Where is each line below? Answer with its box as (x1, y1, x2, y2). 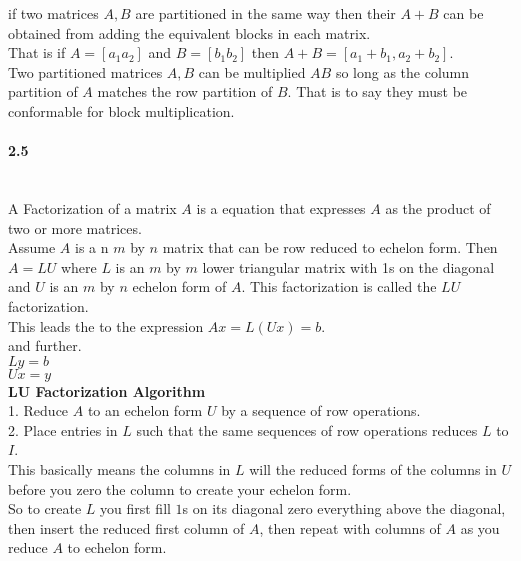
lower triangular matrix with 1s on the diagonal (202, 256, 495, 277)
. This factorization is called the (241, 276, 437, 297)
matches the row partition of (97, 81, 273, 102)
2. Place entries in (8, 419, 118, 440)
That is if (8, 42, 66, 63)
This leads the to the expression (8, 315, 204, 336)
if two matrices (8, 3, 99, 23)
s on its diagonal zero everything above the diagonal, (182, 498, 506, 519)
